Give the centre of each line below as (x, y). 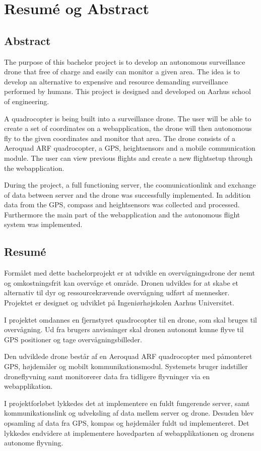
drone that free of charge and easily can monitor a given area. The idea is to (122, 72)
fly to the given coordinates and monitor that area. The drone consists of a (120, 138)
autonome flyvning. (34, 443)
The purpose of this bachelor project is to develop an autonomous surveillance (125, 61)
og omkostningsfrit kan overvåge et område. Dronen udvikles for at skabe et (121, 282)
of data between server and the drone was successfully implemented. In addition (127, 194)
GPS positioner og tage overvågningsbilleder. (73, 339)
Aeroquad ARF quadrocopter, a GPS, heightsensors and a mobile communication (130, 148)
